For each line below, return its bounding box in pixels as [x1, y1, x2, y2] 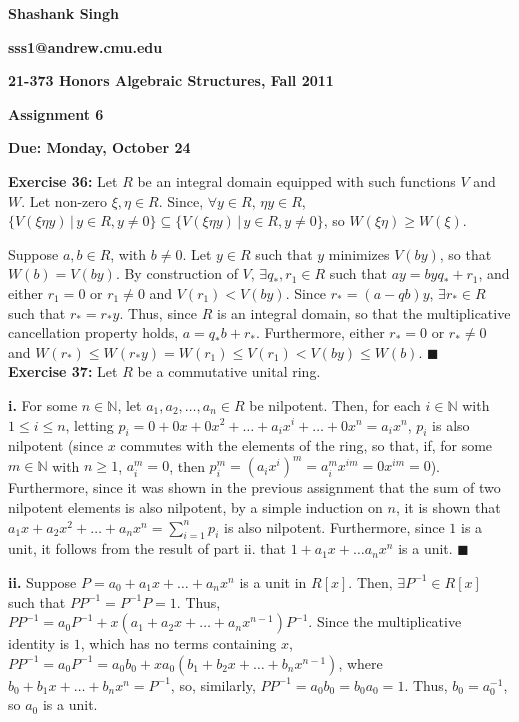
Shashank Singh [8, 3, 120, 23]
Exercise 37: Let [8, 361, 118, 382]
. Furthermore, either [255, 322, 385, 343]
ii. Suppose [8, 571, 77, 592]
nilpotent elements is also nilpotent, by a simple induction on [8, 496, 383, 517]
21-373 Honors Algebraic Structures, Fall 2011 [8, 70, 334, 91]
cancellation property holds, [8, 322, 179, 343]
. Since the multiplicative [308, 611, 462, 632]
